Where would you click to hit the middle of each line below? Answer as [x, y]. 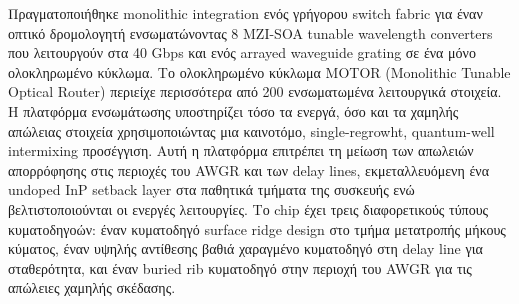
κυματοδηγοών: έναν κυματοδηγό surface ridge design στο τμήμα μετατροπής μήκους [257, 228]
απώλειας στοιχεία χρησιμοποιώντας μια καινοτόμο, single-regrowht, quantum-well [251, 130]
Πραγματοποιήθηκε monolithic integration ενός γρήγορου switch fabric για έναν [245, 13]
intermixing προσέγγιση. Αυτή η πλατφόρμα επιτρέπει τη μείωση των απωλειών [241, 150]
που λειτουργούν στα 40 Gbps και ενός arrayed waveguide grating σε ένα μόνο [242, 52]
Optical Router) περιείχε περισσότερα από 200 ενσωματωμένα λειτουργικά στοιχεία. [255, 91]
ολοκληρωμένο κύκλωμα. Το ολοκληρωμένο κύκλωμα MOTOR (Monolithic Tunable [259, 71]
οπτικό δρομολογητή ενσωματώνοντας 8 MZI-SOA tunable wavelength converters [250, 32]
